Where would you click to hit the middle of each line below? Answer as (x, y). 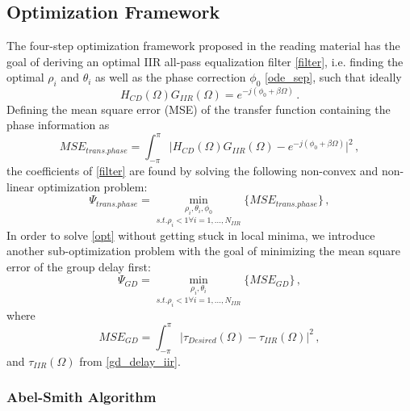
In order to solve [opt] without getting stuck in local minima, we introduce (191, 235)
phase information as (58, 125)
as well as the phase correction (171, 77)
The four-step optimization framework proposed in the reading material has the (203, 46)
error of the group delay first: (79, 266)
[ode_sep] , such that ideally (333, 77)
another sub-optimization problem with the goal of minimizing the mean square (203, 251)
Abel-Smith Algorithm (82, 397)
